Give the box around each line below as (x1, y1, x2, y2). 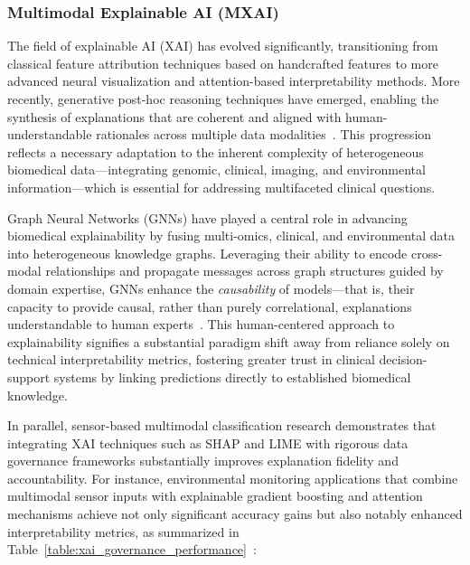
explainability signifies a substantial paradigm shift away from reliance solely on (7, 332, 450, 351)
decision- (379, 350, 428, 369)
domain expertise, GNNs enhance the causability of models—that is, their (7, 278, 415, 297)
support (7, 367, 51, 386)
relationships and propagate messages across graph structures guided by (45, 261, 444, 280)
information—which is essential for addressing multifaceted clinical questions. (7, 177, 436, 196)
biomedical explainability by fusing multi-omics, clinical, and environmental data (7, 226, 455, 245)
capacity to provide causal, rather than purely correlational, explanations (7, 297, 412, 315)
